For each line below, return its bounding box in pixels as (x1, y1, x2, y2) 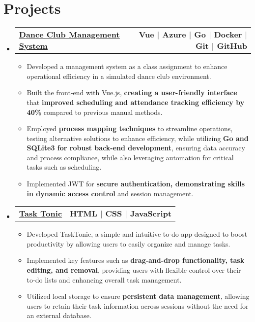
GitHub (217, 40, 247, 52)
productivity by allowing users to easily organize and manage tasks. (27, 238, 230, 249)
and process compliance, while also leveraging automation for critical (27, 152, 234, 162)
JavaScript (130, 208, 172, 219)
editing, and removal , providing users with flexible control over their (27, 265, 241, 275)
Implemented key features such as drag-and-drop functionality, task (27, 255, 245, 265)
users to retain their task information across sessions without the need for (27, 300, 249, 311)
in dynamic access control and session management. (27, 188, 194, 198)
